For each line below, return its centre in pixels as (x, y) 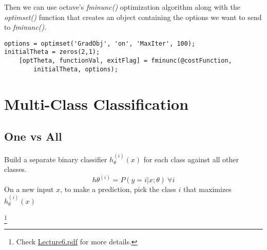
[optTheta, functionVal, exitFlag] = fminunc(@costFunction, (125, 61)
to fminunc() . (25, 27)
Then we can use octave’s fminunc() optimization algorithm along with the (122, 7)
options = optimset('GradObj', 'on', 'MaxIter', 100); (100, 43)
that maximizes (207, 189)
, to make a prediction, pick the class (118, 189)
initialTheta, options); (76, 69)
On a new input (29, 189)
